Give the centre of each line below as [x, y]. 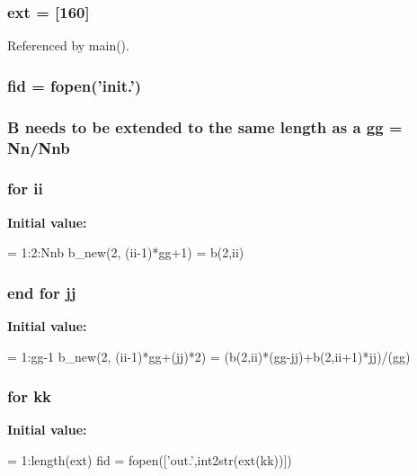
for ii [25, 189]
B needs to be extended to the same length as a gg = [205, 126]
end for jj [42, 292]
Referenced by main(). [68, 45]
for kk [30, 396]
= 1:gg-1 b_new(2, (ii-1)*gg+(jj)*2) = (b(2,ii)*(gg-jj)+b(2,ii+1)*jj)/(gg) [209, 356]
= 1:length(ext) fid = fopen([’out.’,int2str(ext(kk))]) [150, 460]
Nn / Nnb [39, 147]
